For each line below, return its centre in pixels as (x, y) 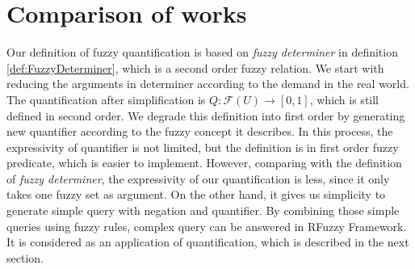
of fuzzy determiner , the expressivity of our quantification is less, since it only (198, 178)
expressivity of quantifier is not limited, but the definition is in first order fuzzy (203, 147)
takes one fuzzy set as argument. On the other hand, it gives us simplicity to (196, 194)
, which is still (344, 99)
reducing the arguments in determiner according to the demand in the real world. (208, 84)
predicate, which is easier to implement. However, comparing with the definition (204, 163)
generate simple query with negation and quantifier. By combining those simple (203, 210)
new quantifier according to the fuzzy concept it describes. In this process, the (200, 131)
